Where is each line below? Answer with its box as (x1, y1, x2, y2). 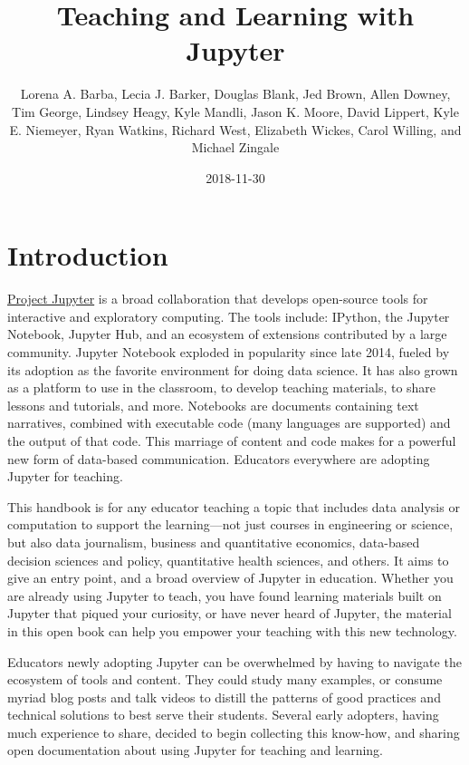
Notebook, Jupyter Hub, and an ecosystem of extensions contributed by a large (7, 324, 447, 344)
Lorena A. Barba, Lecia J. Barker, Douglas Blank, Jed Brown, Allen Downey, (20, 84, 451, 103)
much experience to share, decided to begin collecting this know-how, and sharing (7, 722, 460, 741)
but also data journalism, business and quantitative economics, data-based (7, 532, 420, 551)
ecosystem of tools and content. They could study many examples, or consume (7, 670, 443, 689)
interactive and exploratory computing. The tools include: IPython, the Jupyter (7, 306, 450, 325)
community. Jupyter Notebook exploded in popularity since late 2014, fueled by (7, 343, 450, 361)
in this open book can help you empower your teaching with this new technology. (7, 621, 457, 640)
